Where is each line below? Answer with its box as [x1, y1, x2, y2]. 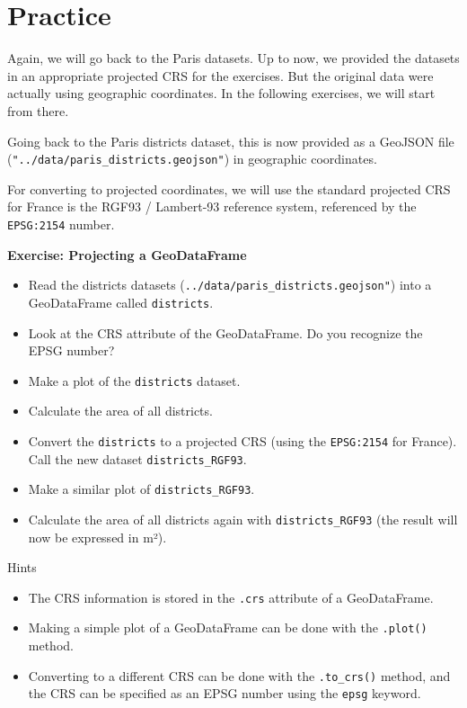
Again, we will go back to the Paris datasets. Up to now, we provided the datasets [7, 49, 460, 67]
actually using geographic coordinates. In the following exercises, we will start [7, 84, 436, 103]
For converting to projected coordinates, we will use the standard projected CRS [7, 179, 451, 198]
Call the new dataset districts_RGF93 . [28, 449, 247, 468]
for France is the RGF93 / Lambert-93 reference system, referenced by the [7, 197, 417, 216]
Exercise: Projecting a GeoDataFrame [7, 245, 247, 264]
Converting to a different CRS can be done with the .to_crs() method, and [28, 666, 451, 685]
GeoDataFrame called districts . [28, 292, 214, 311]
